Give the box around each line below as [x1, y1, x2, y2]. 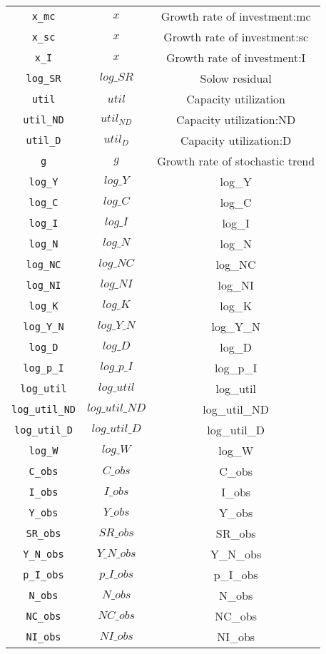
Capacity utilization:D [180, 132, 292, 148]
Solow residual [200, 70, 272, 86]
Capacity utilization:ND [175, 111, 296, 128]
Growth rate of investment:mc [161, 8, 311, 24]
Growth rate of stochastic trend [157, 153, 315, 169]
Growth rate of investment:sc [163, 29, 309, 45]
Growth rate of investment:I [165, 49, 306, 66]
